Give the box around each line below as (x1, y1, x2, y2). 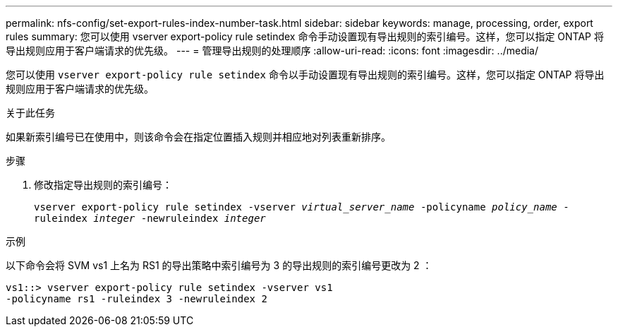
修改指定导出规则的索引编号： (34, 179, 172, 191)
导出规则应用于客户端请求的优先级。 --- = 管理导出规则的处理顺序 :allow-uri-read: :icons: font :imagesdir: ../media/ (6, 45, 539, 57)
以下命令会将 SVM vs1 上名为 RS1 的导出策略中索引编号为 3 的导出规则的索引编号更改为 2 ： (6, 259, 432, 271)
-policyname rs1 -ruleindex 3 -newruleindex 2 (6, 293, 267, 304)
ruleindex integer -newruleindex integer (34, 213, 266, 224)
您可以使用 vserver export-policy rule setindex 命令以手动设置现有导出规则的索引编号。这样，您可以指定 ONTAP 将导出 (6, 69, 605, 81)
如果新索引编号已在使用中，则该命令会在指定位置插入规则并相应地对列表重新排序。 (6, 131, 391, 143)
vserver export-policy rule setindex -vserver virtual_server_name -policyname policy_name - (34, 201, 569, 213)
